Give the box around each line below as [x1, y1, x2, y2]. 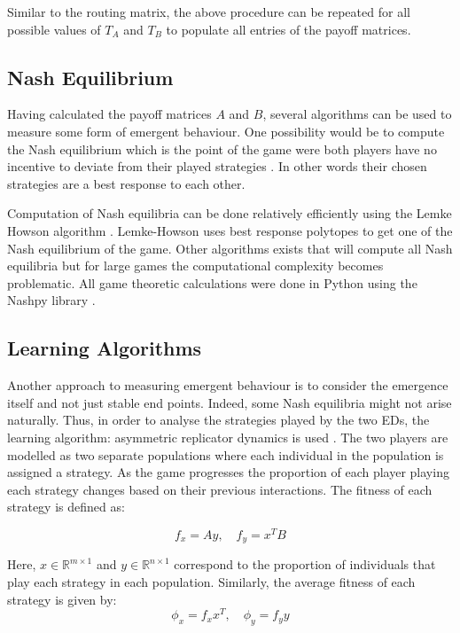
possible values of [7, 20, 101, 38]
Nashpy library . [7, 291, 96, 309]
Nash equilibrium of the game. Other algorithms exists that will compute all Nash [7, 238, 453, 257]
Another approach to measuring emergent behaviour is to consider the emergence [7, 376, 448, 395]
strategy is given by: [7, 590, 117, 608]
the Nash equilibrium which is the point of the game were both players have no [7, 139, 437, 158]
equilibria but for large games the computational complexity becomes [7, 256, 384, 275]
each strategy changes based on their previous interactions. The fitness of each [7, 480, 433, 498]
